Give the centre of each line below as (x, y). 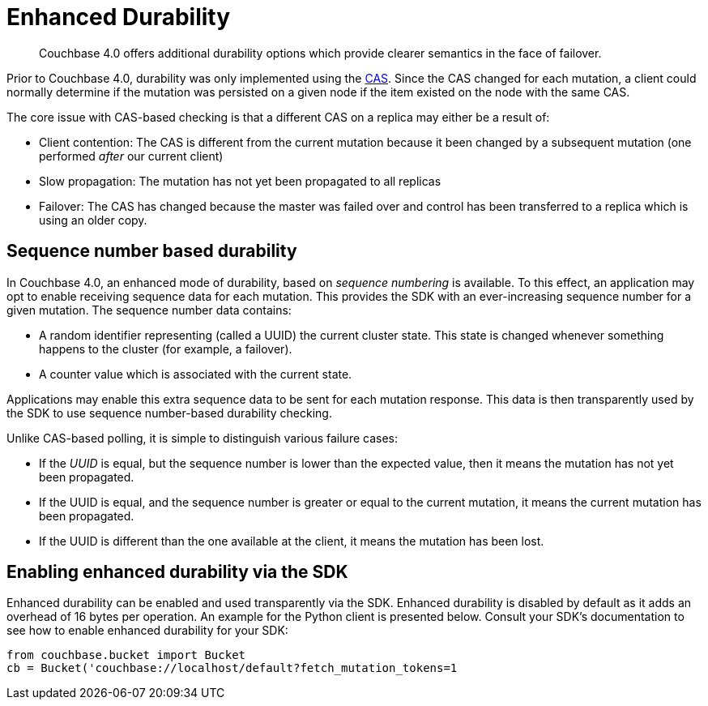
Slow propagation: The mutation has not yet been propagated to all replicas (240, 181)
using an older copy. (93, 220)
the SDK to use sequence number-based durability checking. (169, 413)
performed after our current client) (131, 156)
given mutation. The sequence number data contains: (149, 310)
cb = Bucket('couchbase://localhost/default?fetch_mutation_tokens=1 (232, 668)
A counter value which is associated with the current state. (196, 374)
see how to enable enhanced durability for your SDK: (147, 631)
